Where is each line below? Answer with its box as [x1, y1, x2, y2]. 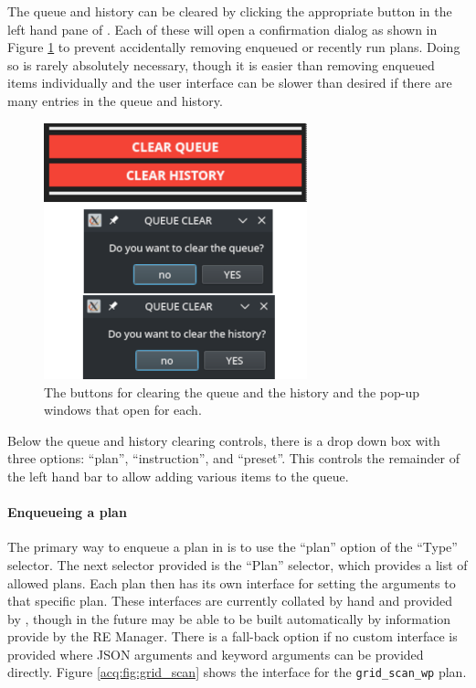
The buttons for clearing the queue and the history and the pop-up [44, 382, 419, 401]
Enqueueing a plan [7, 503, 127, 522]
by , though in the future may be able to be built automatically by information [7, 609, 451, 628]
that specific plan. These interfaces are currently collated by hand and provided [7, 591, 452, 610]
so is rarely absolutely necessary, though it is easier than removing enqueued [7, 55, 435, 74]
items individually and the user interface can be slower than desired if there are [7, 73, 452, 92]
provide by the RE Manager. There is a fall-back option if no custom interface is [7, 627, 458, 646]
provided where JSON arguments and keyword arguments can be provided [7, 644, 424, 663]
